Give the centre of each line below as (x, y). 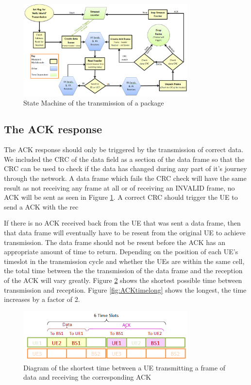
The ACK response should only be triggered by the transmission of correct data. (124, 149)
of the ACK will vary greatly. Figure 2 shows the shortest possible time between (123, 280)
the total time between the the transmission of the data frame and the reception (123, 271)
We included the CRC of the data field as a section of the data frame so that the (124, 159)
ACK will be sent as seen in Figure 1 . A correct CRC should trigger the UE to (121, 197)
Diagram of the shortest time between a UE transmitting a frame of (125, 367)
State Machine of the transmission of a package (94, 103)
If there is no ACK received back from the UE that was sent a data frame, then (122, 223)
